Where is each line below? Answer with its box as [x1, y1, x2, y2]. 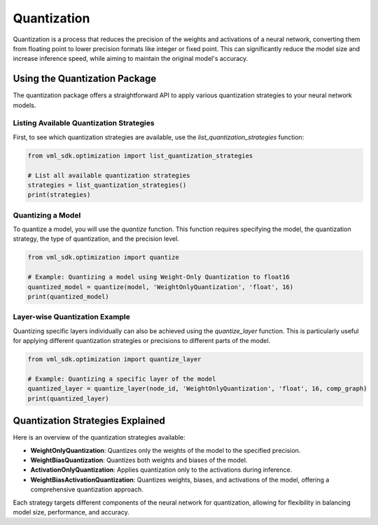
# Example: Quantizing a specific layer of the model [27, 374, 216, 383]
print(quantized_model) [27, 293, 110, 300]
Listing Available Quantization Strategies [13, 118, 155, 128]
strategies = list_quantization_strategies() [27, 181, 187, 189]
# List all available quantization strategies [27, 171, 190, 179]
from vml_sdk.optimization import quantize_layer [27, 356, 202, 363]
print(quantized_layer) [27, 394, 110, 402]
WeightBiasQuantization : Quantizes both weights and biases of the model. [30, 456, 248, 464]
